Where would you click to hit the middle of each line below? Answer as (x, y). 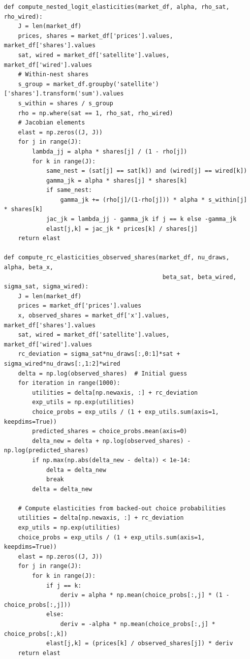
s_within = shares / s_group (65, 103)
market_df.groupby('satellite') (106, 84)
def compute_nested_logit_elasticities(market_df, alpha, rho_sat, (117, 7)
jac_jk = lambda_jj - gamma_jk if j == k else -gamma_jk (141, 219)
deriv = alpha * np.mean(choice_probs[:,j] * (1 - (145, 595)
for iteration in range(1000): (69, 383)
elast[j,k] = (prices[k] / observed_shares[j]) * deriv (140, 643)
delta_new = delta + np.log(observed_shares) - (111, 441)
